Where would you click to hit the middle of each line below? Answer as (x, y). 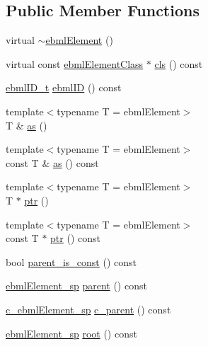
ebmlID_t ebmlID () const (64, 87)
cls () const (179, 63)
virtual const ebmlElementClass (75, 63)
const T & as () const (52, 162)
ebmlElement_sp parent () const (76, 286)
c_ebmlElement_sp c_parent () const (88, 309)
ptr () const (75, 238)
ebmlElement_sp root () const (71, 333)
